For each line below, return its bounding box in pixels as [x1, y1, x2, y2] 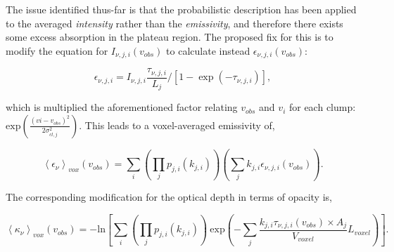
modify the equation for [6, 43, 108, 58]
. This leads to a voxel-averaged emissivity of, [79, 117, 275, 132]
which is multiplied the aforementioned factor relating [6, 100, 238, 114]
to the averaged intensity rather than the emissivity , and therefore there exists [6, 15, 343, 30]
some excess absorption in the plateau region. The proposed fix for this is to [6, 29, 333, 44]
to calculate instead [166, 43, 250, 58]
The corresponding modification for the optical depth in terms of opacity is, [6, 190, 332, 204]
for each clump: [288, 100, 356, 114]
